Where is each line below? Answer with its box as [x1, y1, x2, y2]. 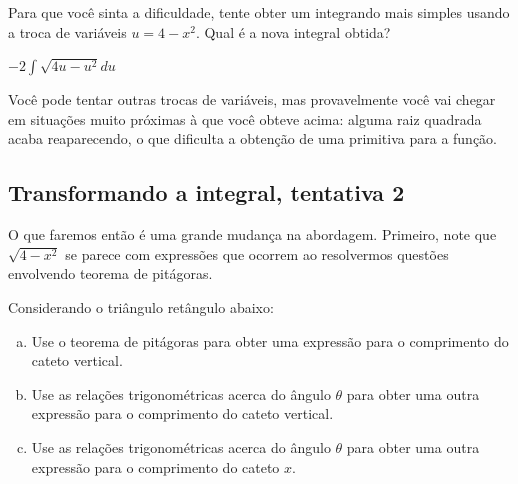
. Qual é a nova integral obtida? [195, 21, 391, 42]
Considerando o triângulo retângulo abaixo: [8, 296, 274, 317]
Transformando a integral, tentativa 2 [8, 177, 405, 208]
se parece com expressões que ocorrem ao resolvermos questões [65, 243, 449, 264]
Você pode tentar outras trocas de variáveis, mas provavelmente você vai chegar [8, 89, 496, 110]
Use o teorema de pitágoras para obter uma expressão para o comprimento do [31, 330, 509, 351]
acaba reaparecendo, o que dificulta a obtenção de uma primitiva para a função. [8, 128, 498, 149]
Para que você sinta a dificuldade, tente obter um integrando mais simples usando [8, 2, 510, 22]
